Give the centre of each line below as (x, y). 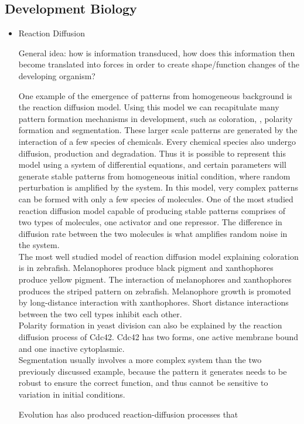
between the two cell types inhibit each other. (100, 313)
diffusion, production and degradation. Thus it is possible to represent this (152, 153)
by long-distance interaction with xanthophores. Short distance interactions (153, 302)
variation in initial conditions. (72, 394)
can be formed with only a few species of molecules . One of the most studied (156, 199)
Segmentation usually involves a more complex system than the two (140, 360)
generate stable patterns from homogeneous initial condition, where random (154, 176)
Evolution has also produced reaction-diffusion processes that (128, 414)
